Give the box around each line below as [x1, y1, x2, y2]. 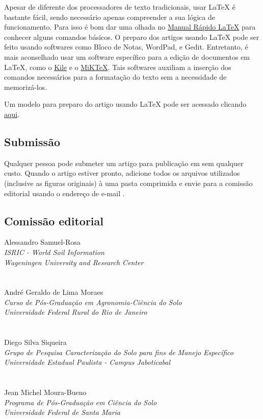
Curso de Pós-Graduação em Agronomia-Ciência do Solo [4, 296, 182, 307]
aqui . [4, 108, 19, 119]
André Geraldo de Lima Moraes [4, 287, 103, 297]
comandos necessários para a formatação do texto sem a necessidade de [4, 72, 227, 82]
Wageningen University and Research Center [4, 257, 144, 267]
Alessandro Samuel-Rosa [4, 237, 81, 247]
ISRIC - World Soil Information [4, 246, 104, 257]
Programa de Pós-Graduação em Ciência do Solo [4, 397, 157, 407]
